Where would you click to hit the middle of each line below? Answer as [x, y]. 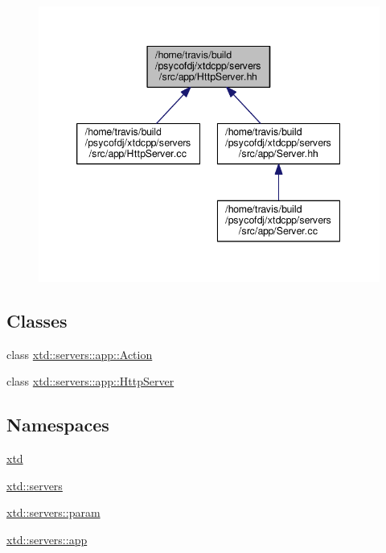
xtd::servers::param [53, 512]
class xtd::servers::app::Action [80, 354]
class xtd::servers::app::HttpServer [90, 381]
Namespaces [58, 425]
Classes [37, 320]
